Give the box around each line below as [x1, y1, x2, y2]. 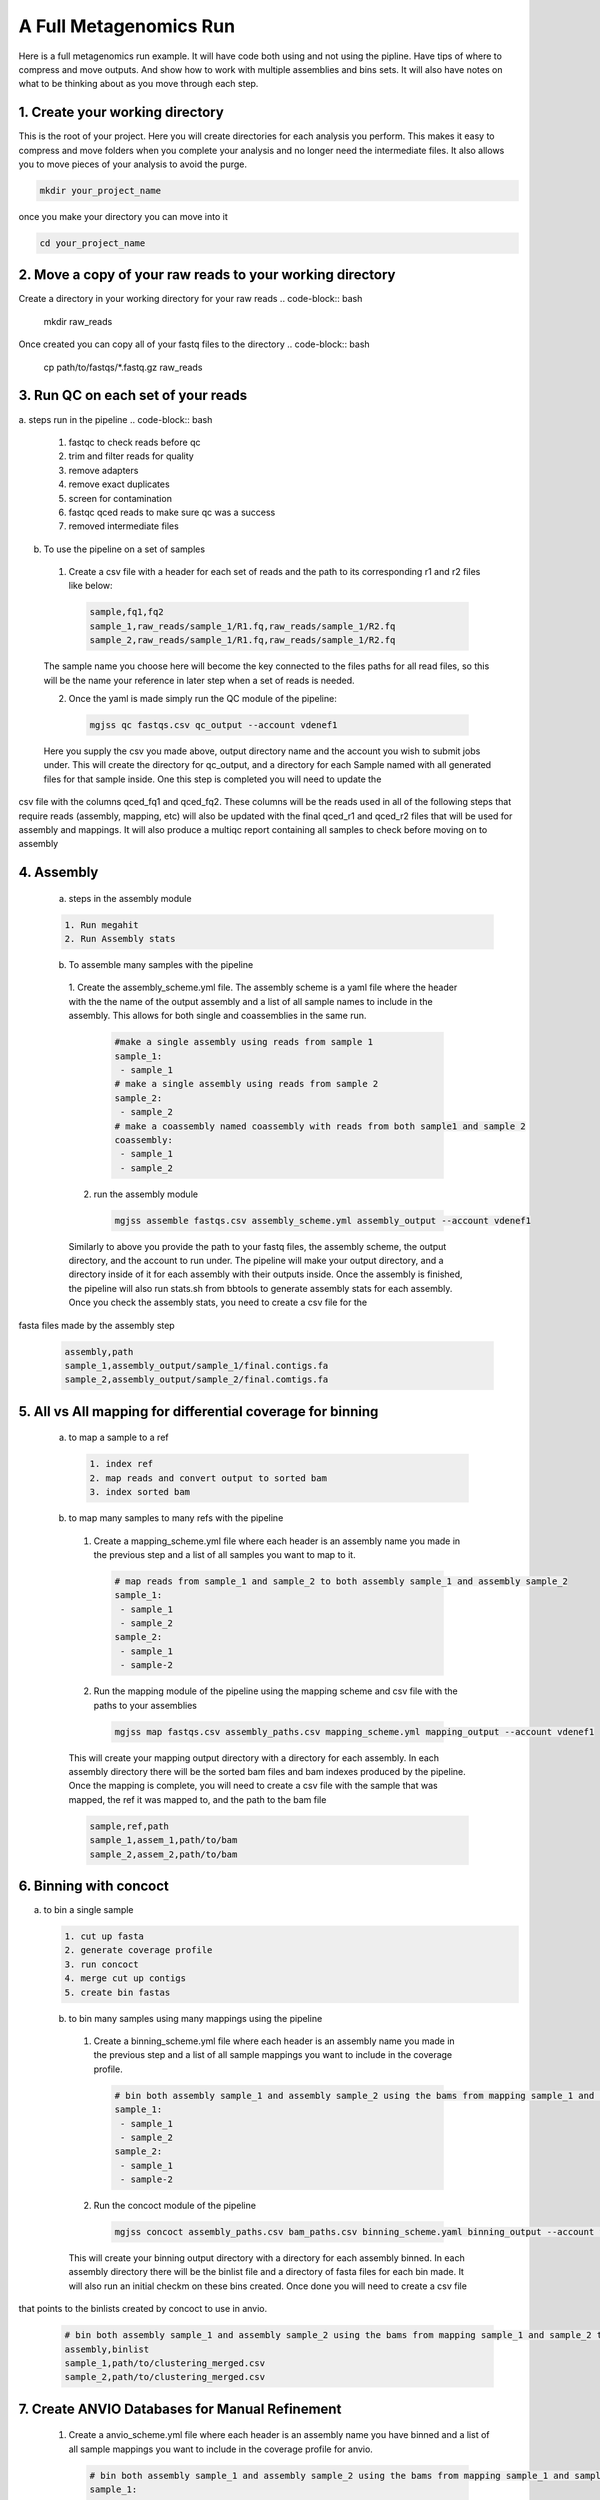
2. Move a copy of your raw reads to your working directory [18, 266, 396, 284]
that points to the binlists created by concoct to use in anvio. [18, 2303, 268, 2315]
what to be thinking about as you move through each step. [18, 78, 259, 90]
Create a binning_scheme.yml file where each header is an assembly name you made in [93, 2035, 455, 2047]
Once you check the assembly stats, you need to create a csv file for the [68, 1296, 368, 1309]
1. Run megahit [64, 919, 139, 930]
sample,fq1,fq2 [89, 606, 164, 618]
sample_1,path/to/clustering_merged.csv [64, 2357, 265, 2369]
